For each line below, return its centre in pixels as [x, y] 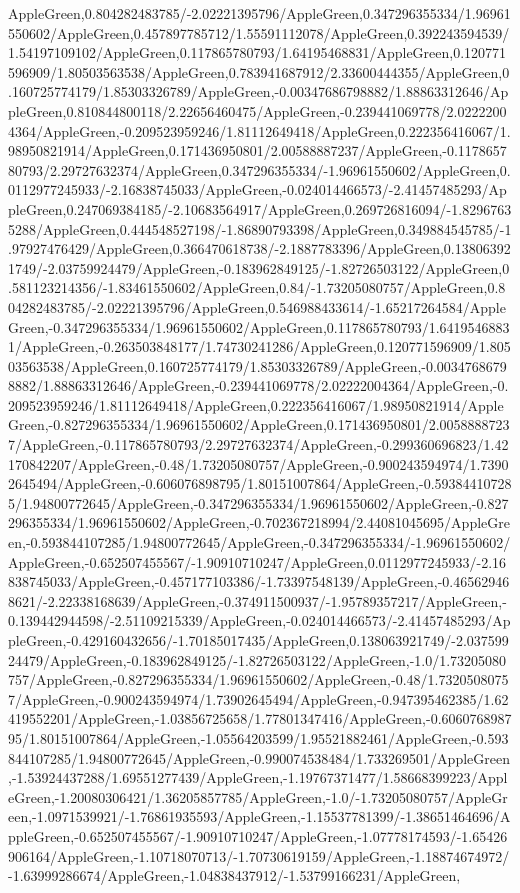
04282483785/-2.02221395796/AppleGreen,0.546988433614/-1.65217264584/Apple [257, 306]
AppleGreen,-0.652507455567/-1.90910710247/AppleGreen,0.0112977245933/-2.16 [257, 561]
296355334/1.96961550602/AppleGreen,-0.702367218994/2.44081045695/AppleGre [259, 522]
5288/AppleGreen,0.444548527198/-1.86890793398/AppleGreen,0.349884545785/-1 [260, 228]
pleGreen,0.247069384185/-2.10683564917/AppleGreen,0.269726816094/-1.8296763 [260, 208]
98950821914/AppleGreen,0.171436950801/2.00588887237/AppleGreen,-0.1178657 [257, 150]
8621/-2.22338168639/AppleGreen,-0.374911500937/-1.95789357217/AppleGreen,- [257, 600]
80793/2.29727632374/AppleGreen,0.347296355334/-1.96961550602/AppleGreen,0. [259, 169]
